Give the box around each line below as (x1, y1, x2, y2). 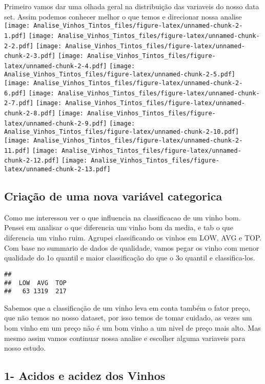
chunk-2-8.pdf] (4, 110, 56, 117)
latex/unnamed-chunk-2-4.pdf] (4, 62, 107, 70)
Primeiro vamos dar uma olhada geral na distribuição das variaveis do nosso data (4, 1, 259, 11)
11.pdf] (4, 147, 30, 154)
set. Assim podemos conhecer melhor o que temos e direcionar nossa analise (4, 11, 242, 22)
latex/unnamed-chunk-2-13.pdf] (4, 166, 111, 173)
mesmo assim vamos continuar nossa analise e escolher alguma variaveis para (4, 332, 246, 343)
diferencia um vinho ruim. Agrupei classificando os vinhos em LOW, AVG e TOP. (4, 232, 262, 243)
